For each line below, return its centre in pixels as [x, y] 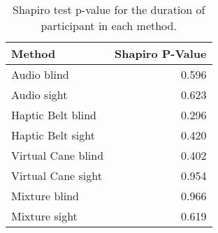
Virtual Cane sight [57, 175]
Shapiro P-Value [161, 53]
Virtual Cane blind [58, 155]
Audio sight [39, 95]
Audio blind [40, 74]
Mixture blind [45, 196]
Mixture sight [44, 216]
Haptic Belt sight [53, 135]
